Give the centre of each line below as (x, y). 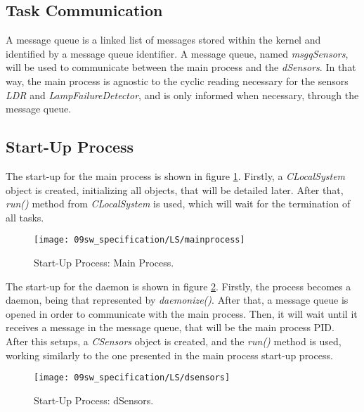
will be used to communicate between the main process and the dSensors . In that (181, 67)
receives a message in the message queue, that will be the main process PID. (170, 327)
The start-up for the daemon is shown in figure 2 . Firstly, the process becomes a (178, 286)
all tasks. (25, 217)
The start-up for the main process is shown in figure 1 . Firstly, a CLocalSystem (176, 175)
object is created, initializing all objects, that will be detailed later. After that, (175, 189)
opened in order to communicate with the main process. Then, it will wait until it (182, 313)
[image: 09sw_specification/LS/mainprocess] (139, 240)
